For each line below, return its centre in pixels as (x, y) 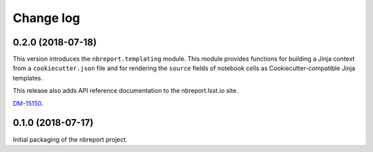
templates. (28, 78)
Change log (47, 18)
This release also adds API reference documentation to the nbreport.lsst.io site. (125, 91)
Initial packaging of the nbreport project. (70, 139)
